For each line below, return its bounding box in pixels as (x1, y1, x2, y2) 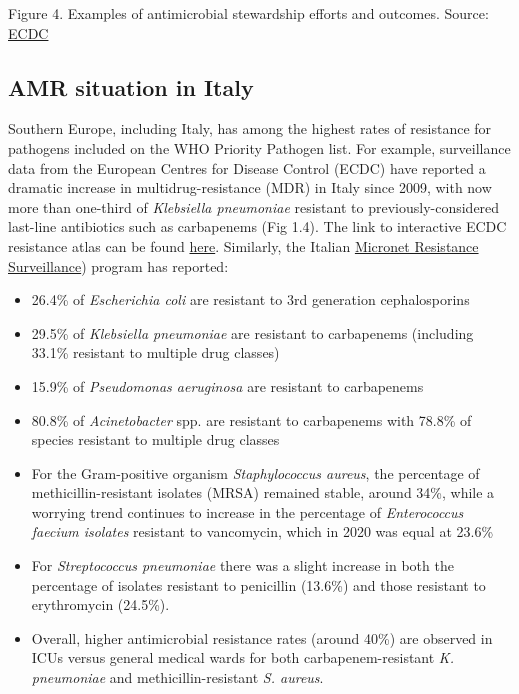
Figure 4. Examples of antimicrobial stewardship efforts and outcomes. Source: (8, 3, 489, 23)
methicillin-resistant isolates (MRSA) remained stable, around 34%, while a (31, 482, 495, 503)
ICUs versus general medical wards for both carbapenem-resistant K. (31, 647, 454, 668)
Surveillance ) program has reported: (8, 255, 229, 276)
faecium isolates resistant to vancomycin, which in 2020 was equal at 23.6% (31, 521, 494, 542)
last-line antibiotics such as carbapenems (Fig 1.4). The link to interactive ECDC (8, 216, 507, 237)
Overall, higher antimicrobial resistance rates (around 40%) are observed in (31, 627, 493, 648)
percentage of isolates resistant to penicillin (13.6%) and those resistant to (31, 574, 486, 595)
